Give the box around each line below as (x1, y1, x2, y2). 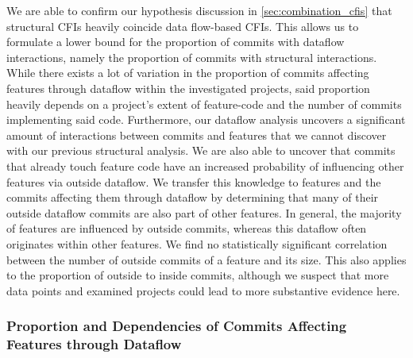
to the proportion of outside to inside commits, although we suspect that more (6, 267, 389, 283)
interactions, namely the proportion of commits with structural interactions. (6, 48, 377, 65)
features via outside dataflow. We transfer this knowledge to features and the (6, 173, 381, 190)
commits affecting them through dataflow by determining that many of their (6, 189, 379, 206)
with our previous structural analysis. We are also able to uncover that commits (6, 142, 396, 159)
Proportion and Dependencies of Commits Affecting (6, 316, 347, 336)
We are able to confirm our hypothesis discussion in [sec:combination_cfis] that (6, 2, 392, 18)
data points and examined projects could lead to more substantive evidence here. (6, 282, 400, 298)
